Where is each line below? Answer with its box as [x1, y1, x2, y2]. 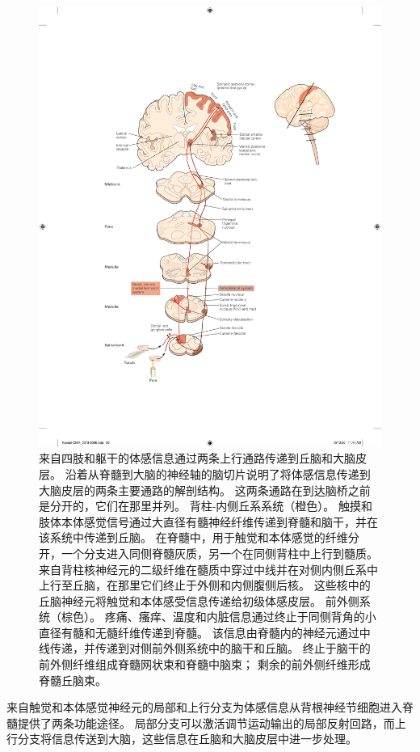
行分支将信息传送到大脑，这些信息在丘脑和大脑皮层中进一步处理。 [6, 730, 357, 747]
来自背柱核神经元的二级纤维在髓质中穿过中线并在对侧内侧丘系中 [39, 560, 378, 577]
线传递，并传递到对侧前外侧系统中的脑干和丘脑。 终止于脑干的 [39, 640, 371, 657]
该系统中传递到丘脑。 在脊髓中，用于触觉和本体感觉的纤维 [39, 529, 348, 546]
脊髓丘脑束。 [39, 671, 107, 688]
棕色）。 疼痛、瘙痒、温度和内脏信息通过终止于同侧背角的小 [61, 608, 376, 625]
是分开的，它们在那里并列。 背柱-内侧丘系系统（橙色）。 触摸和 [39, 497, 372, 514]
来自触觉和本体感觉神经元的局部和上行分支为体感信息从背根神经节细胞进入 [6, 699, 402, 716]
